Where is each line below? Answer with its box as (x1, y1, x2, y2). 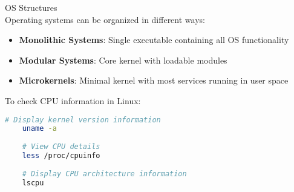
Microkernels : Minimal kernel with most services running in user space (19, 74, 289, 87)
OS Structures (5, 1, 57, 13)
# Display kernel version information (5, 115, 161, 124)
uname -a (22, 124, 57, 133)
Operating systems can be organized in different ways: (5, 13, 205, 25)
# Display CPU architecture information (22, 169, 187, 178)
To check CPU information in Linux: (5, 94, 141, 107)
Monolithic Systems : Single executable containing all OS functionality (19, 33, 289, 46)
